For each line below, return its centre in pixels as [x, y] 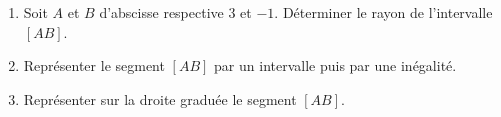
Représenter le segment [94, 65]
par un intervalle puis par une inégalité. [335, 65]
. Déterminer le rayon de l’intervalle [383, 12]
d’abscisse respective [161, 12]
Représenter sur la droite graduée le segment [160, 98]
